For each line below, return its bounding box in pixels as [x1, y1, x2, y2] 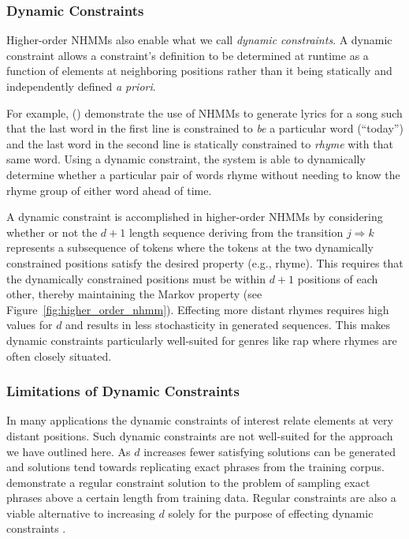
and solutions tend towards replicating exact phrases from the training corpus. [6, 459, 385, 475]
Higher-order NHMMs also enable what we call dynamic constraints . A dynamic [6, 32, 392, 48]
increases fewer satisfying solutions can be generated [143, 443, 396, 459]
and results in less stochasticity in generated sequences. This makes [65, 316, 390, 333]
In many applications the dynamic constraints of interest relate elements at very [6, 412, 393, 429]
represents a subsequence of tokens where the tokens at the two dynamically [6, 239, 374, 256]
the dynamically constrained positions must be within [6, 270, 266, 286]
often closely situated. [6, 347, 112, 364]
